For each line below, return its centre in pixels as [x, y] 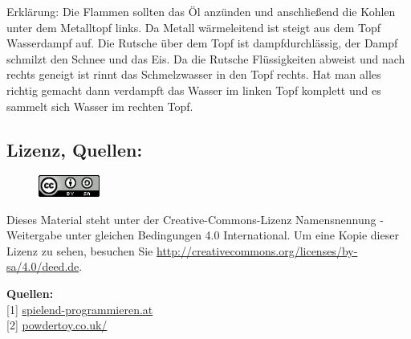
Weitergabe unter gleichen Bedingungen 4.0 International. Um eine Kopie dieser [203, 235]
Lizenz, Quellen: [75, 149]
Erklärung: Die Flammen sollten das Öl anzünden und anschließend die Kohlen [201, 11]
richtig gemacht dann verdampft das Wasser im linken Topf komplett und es [194, 90]
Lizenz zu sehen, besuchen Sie [80, 250]
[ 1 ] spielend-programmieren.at [80, 309]
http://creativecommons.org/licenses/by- [257, 250]
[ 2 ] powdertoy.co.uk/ [57, 325]
